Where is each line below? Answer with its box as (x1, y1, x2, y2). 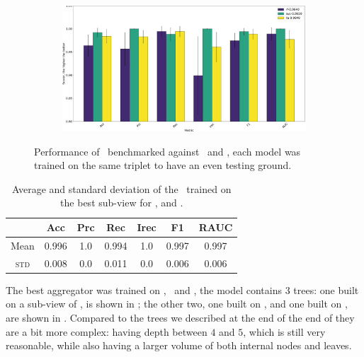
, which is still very (243, 324, 326, 339)
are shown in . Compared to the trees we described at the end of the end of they (6, 310, 355, 324)
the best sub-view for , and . (60, 195, 183, 210)
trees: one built (293, 282, 359, 297)
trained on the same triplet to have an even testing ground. (34, 158, 292, 172)
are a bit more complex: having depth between (6, 324, 207, 339)
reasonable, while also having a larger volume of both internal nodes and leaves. (6, 338, 352, 353)
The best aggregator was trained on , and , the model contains (6, 282, 282, 297)
